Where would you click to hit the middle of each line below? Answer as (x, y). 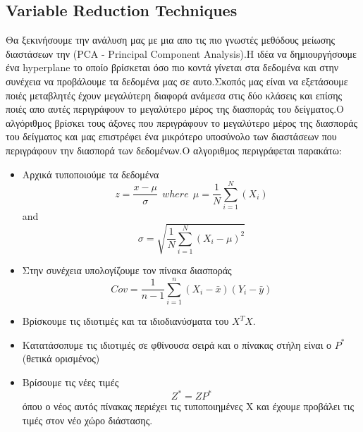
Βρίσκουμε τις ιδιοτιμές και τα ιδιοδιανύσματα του (125, 321)
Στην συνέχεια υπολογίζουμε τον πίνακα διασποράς (127, 270)
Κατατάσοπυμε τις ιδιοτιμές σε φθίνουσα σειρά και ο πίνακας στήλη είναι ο (177, 344)
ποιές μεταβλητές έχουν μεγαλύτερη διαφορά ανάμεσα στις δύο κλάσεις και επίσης (174, 95)
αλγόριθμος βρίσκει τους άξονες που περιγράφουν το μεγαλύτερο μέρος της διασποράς (182, 122)
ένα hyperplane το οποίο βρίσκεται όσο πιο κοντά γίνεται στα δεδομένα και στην (172, 67)
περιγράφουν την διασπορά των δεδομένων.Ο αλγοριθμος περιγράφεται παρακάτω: (174, 150)
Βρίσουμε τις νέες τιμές (70, 382)
